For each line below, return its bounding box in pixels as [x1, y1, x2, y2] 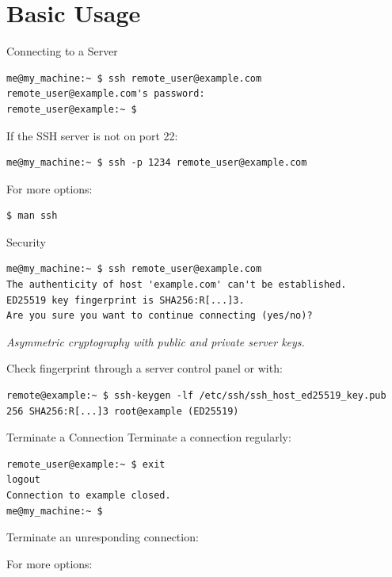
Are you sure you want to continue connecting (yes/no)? [6, 310, 313, 322]
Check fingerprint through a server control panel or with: [6, 360, 283, 376]
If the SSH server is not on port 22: [6, 127, 178, 143]
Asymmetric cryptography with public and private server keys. [6, 333, 305, 350]
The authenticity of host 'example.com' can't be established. [6, 279, 347, 291]
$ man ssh [6, 210, 58, 222]
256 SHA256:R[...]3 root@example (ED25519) [6, 405, 239, 417]
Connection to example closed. [6, 490, 171, 501]
